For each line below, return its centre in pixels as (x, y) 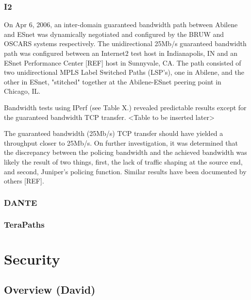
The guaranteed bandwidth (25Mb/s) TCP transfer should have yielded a (114, 133)
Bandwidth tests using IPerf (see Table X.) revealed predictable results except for (125, 107)
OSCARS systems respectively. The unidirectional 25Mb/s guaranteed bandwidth (125, 43)
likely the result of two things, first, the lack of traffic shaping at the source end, (123, 161)
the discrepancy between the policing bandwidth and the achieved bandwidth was (125, 152)
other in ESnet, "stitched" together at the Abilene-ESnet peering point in (113, 81)
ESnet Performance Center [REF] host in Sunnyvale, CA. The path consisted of (123, 62)
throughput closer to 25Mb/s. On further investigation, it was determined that (121, 142)
